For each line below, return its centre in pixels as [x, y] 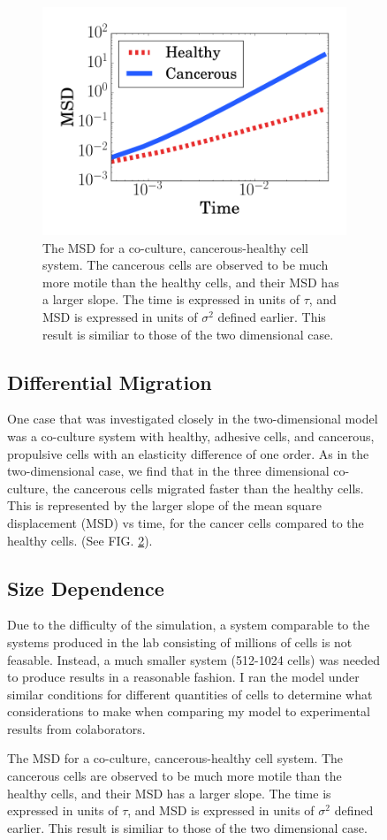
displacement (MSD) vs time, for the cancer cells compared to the [186, 522]
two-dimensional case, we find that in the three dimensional [168, 471]
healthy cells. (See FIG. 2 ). [80, 540]
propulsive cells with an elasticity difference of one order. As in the [188, 453]
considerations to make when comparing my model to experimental [189, 711]
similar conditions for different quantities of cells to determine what [190, 694]
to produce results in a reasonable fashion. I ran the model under [183, 677]
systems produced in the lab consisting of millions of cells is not [180, 641]
